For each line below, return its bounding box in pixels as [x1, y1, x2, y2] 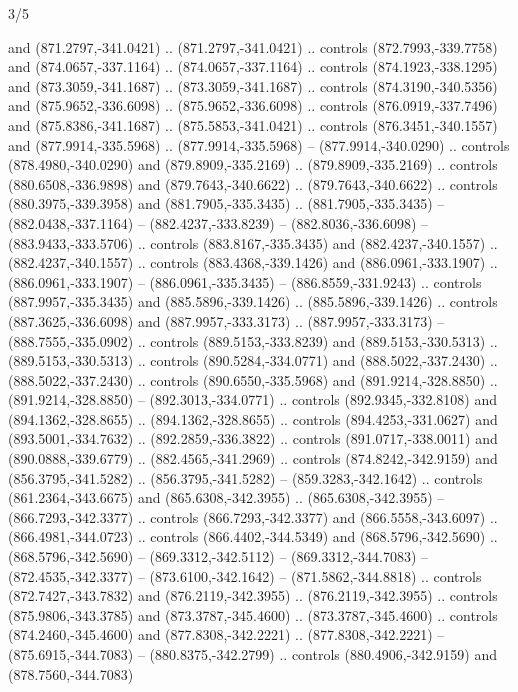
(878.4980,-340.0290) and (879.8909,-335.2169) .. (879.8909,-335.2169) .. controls [8, 154, 498, 175]
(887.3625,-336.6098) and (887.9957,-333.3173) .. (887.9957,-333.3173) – [8, 310, 445, 331]
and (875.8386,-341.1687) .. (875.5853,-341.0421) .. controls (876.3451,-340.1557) [8, 114, 498, 135]
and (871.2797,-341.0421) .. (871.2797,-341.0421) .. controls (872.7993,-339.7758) [8, 36, 498, 57]
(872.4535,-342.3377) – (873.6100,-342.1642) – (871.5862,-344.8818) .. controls [8, 565, 482, 586]
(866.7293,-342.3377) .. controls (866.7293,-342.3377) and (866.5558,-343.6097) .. [8, 506, 498, 527]
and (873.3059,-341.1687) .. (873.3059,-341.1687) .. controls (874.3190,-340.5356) [8, 75, 498, 96]
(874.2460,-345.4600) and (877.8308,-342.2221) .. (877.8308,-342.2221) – [8, 624, 445, 645]
